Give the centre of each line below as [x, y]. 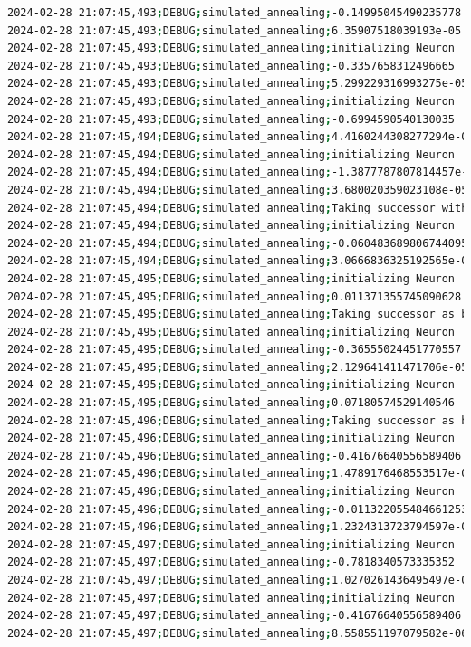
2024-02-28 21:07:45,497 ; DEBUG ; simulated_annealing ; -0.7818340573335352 [231, 562]
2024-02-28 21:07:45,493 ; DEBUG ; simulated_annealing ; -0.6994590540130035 [231, 119]
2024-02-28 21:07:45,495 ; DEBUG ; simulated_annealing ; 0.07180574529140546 [231, 403]
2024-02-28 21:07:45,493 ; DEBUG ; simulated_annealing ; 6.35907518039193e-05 [235, 30]
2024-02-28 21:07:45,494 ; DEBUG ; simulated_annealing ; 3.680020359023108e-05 [238, 190]
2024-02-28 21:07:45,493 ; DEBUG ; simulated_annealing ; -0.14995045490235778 [235, 13]
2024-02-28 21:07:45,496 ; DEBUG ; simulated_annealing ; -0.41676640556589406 [235, 456]
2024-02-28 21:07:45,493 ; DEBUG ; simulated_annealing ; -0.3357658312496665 [231, 66]
